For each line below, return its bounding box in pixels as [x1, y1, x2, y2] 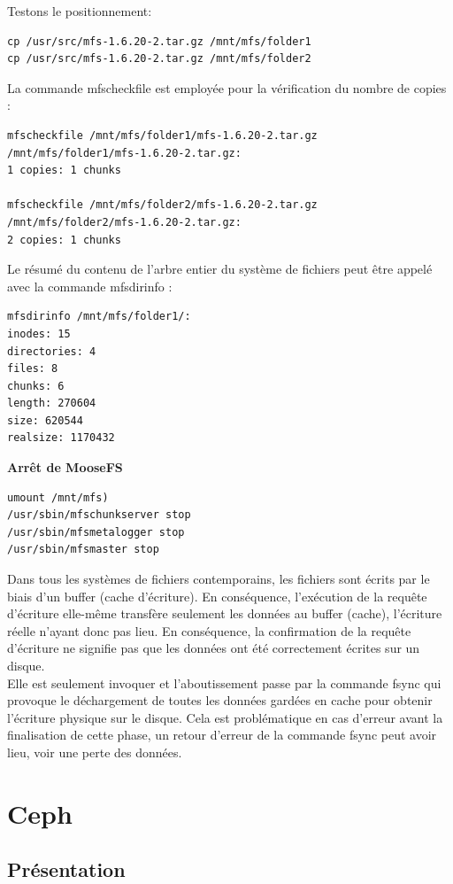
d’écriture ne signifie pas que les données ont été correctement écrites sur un [7, 639, 420, 657]
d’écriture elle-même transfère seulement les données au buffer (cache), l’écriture [7, 604, 442, 623]
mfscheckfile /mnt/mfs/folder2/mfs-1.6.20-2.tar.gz [7, 198, 318, 212]
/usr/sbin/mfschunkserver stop [7, 508, 191, 522]
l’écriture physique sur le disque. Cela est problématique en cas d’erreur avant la [7, 708, 443, 726]
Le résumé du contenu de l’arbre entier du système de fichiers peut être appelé [7, 260, 433, 278]
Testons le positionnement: [7, 2, 152, 19]
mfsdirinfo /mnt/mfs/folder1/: [7, 310, 191, 323]
